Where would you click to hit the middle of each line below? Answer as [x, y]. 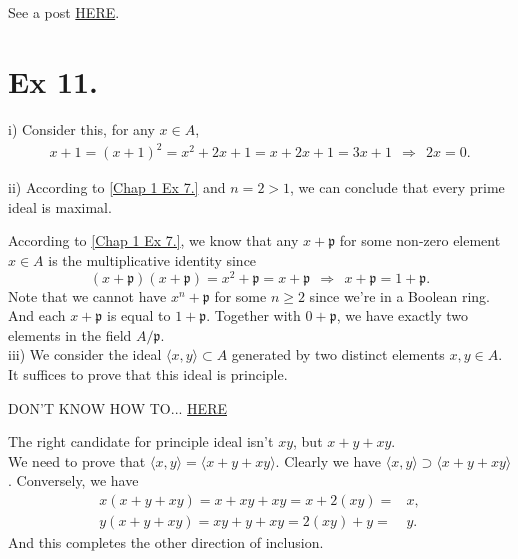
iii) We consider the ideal [85, 354]
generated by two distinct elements [338, 354]
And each [37, 315]
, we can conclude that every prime [397, 187]
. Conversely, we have [73, 480]
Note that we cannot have [87, 295]
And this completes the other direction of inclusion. [166, 542]
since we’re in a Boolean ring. [400, 295]
